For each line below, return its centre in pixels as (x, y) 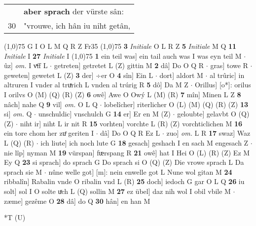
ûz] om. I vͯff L (26, 65)
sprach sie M (23, 171)
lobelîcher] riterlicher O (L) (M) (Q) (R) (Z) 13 (176, 104)
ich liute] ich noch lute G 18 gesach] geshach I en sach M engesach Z (145, 142)
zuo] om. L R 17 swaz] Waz (208, 133)
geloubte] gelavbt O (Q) (213, 114)
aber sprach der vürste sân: (74, 11)
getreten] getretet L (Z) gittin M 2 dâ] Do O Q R (129, 65)
